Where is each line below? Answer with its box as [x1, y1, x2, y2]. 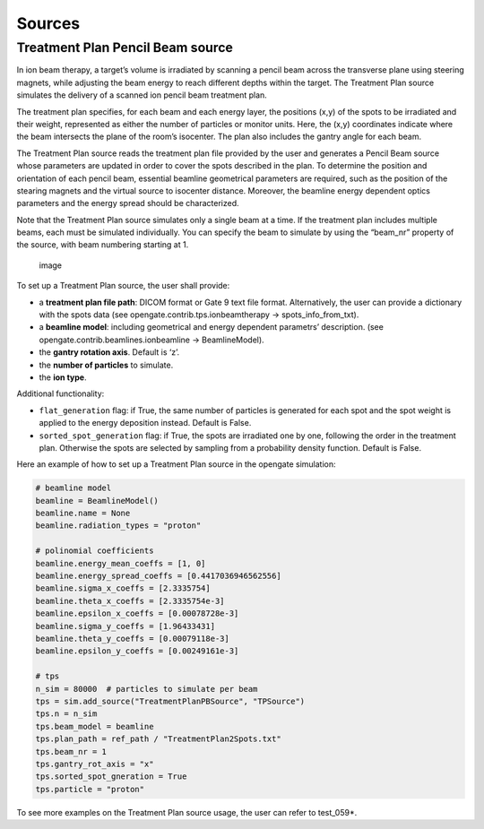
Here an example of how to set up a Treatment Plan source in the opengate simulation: [16, 459, 336, 470]
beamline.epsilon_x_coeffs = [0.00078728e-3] [35, 609, 239, 618]
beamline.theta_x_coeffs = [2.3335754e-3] [35, 596, 225, 606]
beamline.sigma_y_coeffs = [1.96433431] [35, 621, 215, 631]
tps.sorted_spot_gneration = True [35, 772, 187, 782]
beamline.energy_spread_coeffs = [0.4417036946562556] [35, 571, 281, 582]
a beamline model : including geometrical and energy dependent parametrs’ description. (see [39, 322, 385, 332]
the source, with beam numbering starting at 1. [16, 239, 189, 250]
